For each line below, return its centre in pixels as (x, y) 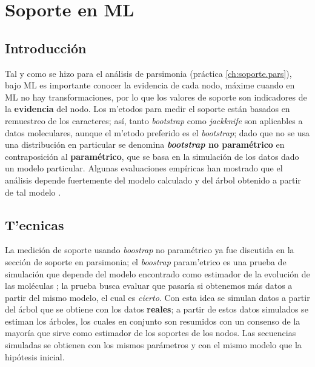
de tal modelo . (33, 192)
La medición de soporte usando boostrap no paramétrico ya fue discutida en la (150, 250)
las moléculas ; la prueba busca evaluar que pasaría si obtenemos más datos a (149, 286)
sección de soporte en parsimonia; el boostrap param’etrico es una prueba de (146, 261)
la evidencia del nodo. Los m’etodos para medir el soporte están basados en (148, 109)
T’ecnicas (35, 224)
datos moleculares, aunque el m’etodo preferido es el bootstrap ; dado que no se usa (157, 132)
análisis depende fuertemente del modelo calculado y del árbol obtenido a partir (153, 180)
